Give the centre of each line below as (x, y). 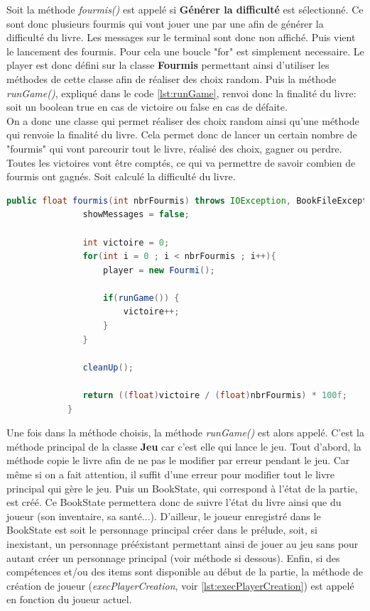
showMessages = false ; (136, 215)
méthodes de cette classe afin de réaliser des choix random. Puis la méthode (172, 78)
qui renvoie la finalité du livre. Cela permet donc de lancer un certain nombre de (182, 134)
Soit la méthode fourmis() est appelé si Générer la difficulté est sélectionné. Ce (185, 9)
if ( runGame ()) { (141, 298)
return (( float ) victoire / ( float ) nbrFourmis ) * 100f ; (215, 396)
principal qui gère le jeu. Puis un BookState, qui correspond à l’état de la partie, (182, 488)
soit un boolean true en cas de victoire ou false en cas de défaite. (147, 107)
